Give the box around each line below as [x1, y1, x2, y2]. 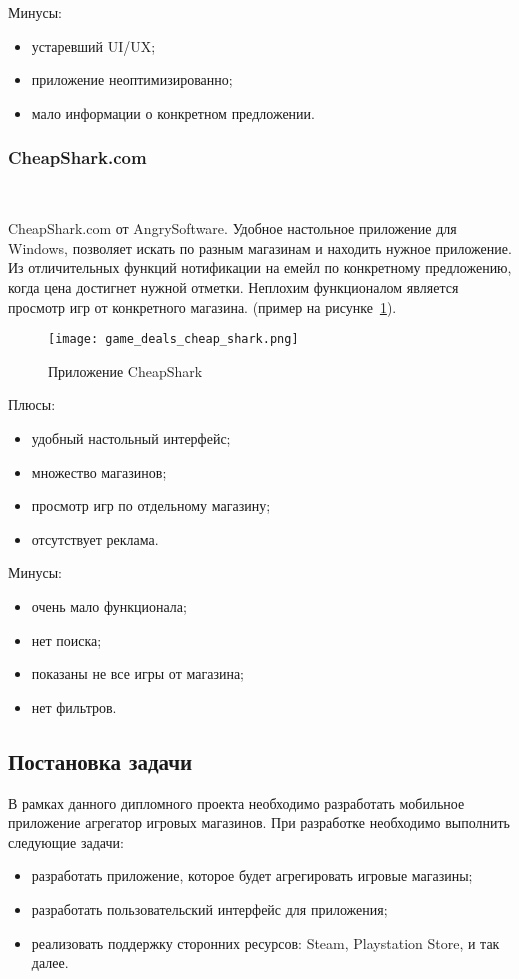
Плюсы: [8, 394, 56, 415]
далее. [31, 952, 69, 973]
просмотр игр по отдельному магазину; [31, 495, 271, 516]
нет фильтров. [31, 696, 117, 717]
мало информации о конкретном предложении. [31, 102, 315, 123]
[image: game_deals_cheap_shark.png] [48, 332, 299, 347]
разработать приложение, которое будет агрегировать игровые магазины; [31, 865, 473, 886]
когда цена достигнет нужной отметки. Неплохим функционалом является [8, 276, 459, 297]
